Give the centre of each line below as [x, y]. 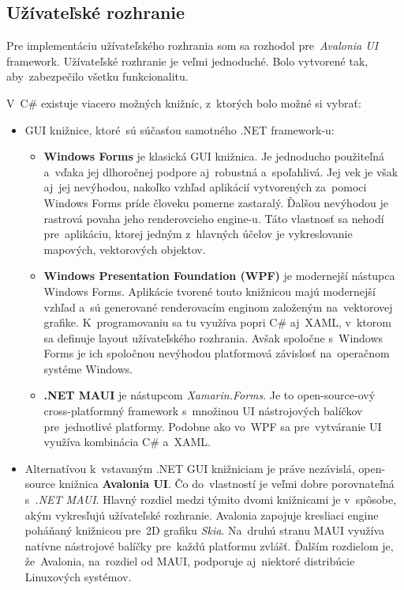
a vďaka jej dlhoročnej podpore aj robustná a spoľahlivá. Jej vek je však [221, 171]
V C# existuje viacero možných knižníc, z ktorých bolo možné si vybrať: [184, 102]
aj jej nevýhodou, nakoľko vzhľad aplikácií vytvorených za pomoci [205, 187]
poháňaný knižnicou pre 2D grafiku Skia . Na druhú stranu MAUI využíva [205, 530]
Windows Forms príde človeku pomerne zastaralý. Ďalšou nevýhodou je [216, 202]
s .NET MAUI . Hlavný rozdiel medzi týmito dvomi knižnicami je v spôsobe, [211, 499]
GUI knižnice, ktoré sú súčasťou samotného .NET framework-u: [180, 129]
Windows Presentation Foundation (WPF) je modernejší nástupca [219, 276]
